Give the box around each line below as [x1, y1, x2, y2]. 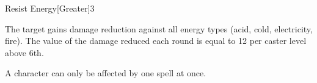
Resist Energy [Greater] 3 [5, 2, 95, 14]
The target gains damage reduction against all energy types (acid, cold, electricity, [5, 22, 313, 35]
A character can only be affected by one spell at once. [5, 67, 206, 79]
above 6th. [5, 46, 44, 59]
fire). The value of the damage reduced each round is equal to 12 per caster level [5, 34, 307, 47]
